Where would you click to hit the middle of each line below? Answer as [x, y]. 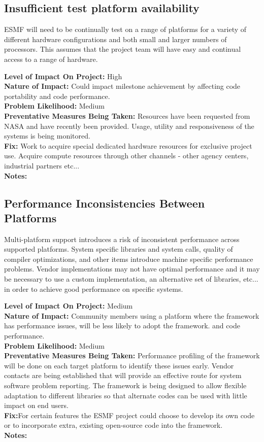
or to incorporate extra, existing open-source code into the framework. [113, 425]
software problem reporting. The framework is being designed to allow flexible [125, 385]
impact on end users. [36, 405]
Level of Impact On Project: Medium [69, 306]
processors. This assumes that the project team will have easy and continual [123, 49]
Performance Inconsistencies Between [105, 203]
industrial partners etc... [42, 165]
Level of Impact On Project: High [63, 76]
